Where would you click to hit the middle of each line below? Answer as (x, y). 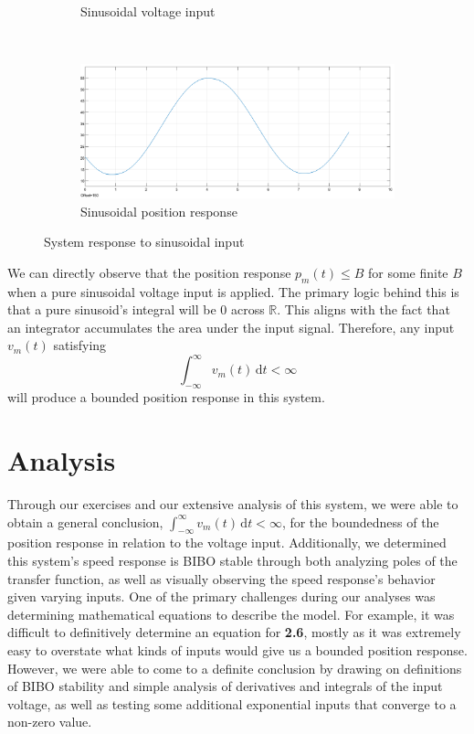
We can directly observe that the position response (149, 272)
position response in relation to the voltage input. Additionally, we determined (227, 543)
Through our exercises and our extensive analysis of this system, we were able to (233, 503)
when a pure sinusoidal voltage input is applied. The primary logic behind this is (233, 291)
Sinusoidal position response (159, 211)
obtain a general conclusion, (85, 521)
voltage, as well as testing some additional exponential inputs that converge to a (232, 703)
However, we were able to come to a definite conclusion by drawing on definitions (235, 668)
